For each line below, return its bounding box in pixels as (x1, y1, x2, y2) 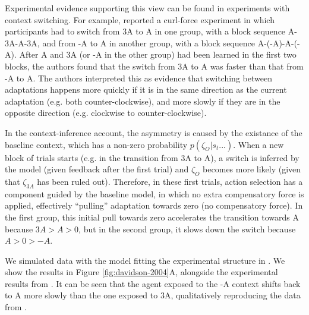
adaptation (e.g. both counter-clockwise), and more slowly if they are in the (5, 94, 280, 107)
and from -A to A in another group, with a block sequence (42, 36, 255, 49)
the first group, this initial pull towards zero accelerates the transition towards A (5, 210, 299, 223)
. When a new (233, 138, 284, 150)
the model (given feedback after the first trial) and (5, 163, 189, 175)
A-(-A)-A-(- (257, 36, 300, 49)
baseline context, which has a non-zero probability (5, 138, 188, 150)
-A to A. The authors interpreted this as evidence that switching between (5, 71, 272, 84)
